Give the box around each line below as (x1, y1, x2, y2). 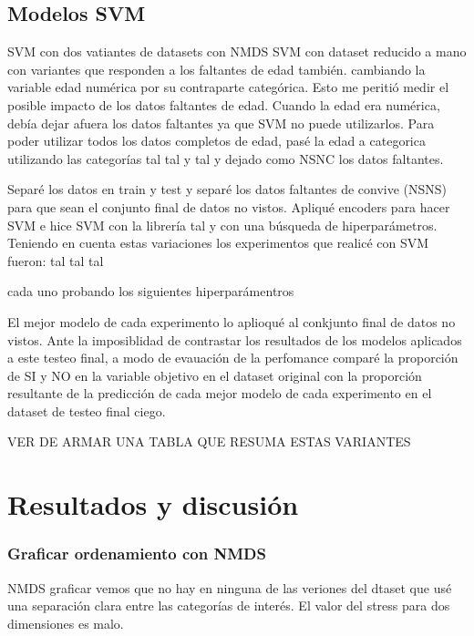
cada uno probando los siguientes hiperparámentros (7, 282, 294, 301)
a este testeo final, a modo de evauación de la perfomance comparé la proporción (7, 348, 459, 367)
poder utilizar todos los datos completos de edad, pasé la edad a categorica (7, 131, 426, 150)
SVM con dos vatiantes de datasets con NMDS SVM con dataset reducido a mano (7, 42, 467, 61)
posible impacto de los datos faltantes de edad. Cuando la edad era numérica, (7, 95, 440, 114)
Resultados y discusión (7, 486, 299, 523)
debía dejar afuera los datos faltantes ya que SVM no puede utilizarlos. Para (7, 113, 435, 132)
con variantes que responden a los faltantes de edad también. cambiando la (7, 59, 426, 78)
